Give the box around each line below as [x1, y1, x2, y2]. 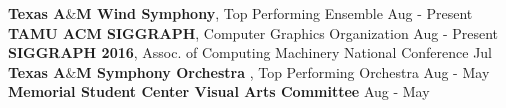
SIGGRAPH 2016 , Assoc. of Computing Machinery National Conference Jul [8, 42, 492, 63]
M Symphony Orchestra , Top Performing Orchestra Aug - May [76, 61, 490, 82]
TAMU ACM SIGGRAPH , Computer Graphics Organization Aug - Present [8, 22, 499, 43]
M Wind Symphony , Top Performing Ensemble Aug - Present [76, 3, 473, 23]
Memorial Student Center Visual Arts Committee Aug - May [8, 81, 430, 102]
